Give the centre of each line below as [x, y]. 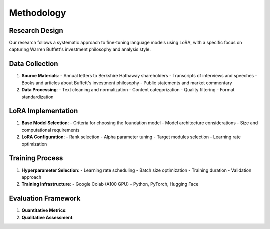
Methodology [38, 13]
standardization [38, 97]
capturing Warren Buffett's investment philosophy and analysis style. [80, 49]
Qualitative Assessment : [48, 217]
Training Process [36, 158]
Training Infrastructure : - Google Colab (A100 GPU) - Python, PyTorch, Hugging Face [110, 184]
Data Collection [34, 64]
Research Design [36, 31]
